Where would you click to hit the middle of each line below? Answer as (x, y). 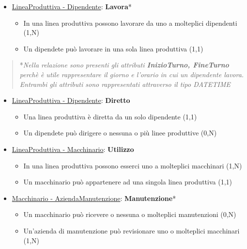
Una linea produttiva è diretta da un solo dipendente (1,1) (110, 116)
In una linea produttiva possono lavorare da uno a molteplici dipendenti (130, 23)
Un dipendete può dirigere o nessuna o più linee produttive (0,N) (120, 133)
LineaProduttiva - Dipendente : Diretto (71, 100)
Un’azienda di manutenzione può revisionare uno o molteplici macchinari (131, 230)
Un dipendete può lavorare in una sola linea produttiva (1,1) (113, 48)
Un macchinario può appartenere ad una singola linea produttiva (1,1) (128, 182)
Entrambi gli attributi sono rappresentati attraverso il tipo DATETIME (125, 84)
